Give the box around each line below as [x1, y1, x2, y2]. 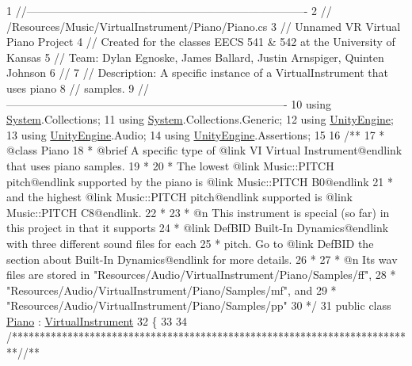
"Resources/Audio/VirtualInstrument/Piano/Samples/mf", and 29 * [6, 281, 337, 298]
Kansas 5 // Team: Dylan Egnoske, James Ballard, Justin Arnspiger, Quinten [6, 48, 384, 65]
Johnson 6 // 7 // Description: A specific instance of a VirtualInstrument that [6, 64, 388, 81]
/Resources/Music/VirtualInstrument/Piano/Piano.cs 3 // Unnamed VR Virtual [6, 17, 401, 34]
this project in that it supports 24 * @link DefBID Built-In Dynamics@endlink [6, 219, 389, 236]
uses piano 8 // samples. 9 [6, 79, 135, 96]
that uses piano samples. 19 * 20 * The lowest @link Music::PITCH [6, 157, 334, 173]
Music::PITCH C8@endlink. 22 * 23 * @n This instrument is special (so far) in [6, 204, 390, 220]
